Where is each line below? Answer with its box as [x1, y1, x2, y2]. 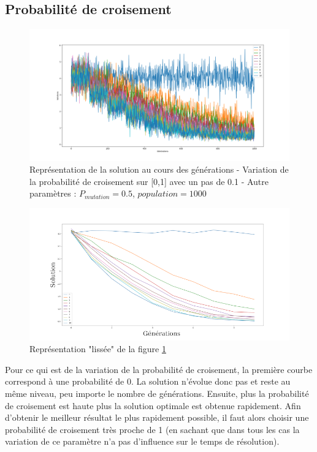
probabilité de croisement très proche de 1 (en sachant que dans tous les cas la [5, 423, 300, 435]
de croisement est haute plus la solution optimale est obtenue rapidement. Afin [5, 399, 301, 412]
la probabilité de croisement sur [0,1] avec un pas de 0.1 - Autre [29, 175, 269, 187]
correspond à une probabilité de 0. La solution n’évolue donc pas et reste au [5, 375, 291, 388]
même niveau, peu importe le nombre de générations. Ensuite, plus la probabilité [5, 386, 309, 399]
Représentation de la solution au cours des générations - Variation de [29, 163, 289, 176]
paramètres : [29, 187, 77, 200]
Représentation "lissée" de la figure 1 [29, 342, 166, 355]
